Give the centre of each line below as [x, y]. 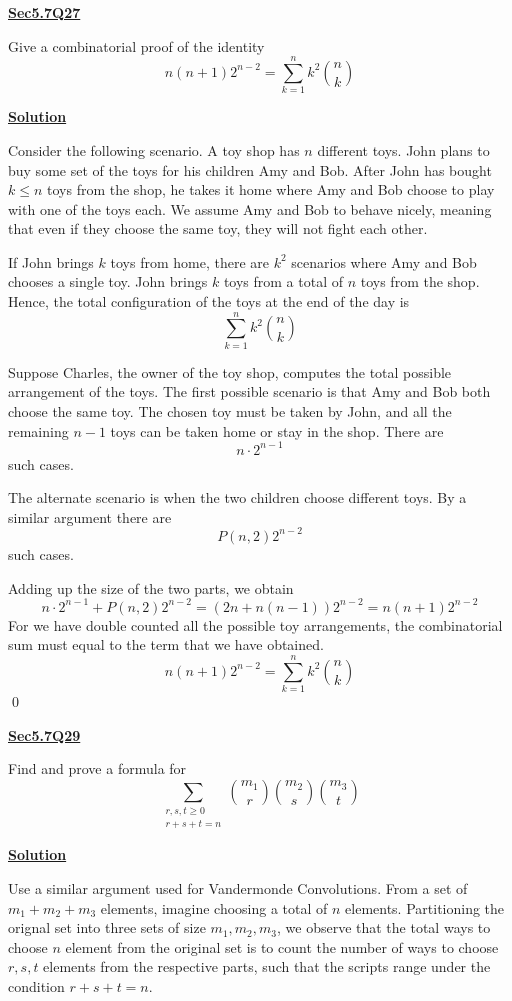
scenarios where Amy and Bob [384, 261]
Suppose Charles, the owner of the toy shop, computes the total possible [230, 371]
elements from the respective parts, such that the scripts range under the [267, 966]
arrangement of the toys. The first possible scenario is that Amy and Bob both [249, 391]
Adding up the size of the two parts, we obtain [151, 587]
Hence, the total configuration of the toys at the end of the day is [209, 301]
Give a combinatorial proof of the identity [136, 45]
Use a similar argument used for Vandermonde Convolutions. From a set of [238, 888]
